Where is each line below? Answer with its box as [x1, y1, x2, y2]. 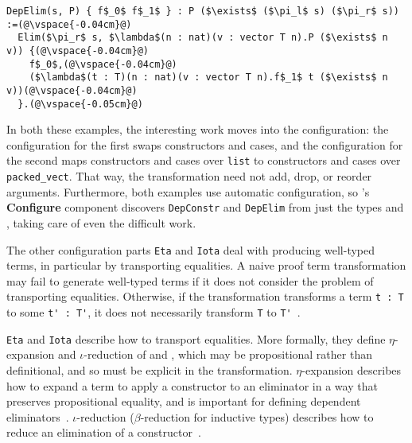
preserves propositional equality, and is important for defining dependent [6, 393, 361, 410]
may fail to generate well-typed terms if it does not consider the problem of [6, 272, 374, 289]
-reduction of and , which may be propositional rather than [84, 346, 372, 363]
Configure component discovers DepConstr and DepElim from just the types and [6, 199, 404, 216]
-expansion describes [301, 362, 402, 378]
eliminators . [6, 408, 69, 425]
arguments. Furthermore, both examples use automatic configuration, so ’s [6, 183, 370, 200]
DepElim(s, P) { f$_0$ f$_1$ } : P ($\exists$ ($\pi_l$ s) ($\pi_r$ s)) [6, 6, 399, 17]
